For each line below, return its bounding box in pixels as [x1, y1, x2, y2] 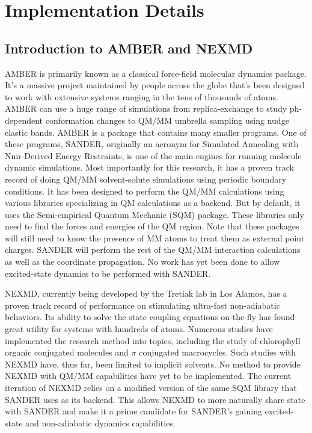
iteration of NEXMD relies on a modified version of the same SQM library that [5, 381, 297, 394]
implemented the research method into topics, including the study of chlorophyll [5, 334, 301, 347]
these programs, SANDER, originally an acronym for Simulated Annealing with [5, 138, 299, 150]
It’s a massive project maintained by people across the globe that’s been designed [5, 79, 305, 91]
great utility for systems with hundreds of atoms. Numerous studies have [5, 322, 273, 335]
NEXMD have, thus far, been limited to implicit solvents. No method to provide [5, 357, 301, 370]
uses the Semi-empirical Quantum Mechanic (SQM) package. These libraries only [5, 208, 304, 220]
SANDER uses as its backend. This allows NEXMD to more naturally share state [5, 393, 305, 405]
